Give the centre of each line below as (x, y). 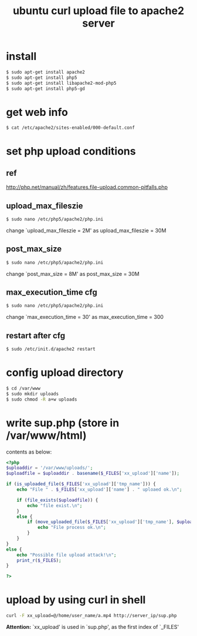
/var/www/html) (46, 435)
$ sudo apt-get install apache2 (45, 72)
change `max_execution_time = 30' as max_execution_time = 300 (85, 317)
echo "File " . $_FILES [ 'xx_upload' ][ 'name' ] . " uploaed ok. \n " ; (99, 490)
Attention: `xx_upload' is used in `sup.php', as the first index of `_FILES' (93, 627)
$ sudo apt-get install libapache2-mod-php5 (61, 83)
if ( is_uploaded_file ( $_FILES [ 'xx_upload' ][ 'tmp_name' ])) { (81, 484)
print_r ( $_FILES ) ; (39, 560)
